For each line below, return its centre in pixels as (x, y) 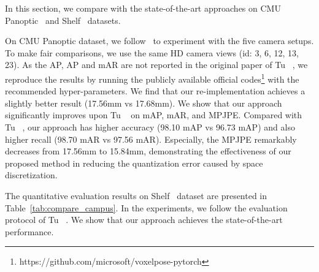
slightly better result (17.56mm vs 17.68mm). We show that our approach (144, 103)
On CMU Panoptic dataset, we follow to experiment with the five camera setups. (159, 41)
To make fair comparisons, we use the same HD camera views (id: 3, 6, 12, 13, (152, 52)
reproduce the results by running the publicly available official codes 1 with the (152, 78)
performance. (29, 231)
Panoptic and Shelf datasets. (63, 20)
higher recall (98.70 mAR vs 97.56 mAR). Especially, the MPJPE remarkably (151, 139)
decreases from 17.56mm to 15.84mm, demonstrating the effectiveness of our (148, 151)
